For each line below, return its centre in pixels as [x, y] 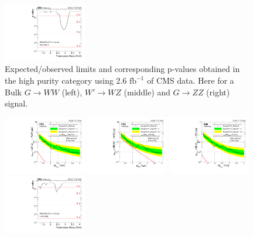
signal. [16, 103]
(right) [218, 92]
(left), [72, 92]
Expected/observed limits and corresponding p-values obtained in [122, 69]
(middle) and [147, 92]
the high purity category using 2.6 [66, 80]
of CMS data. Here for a [190, 80]
